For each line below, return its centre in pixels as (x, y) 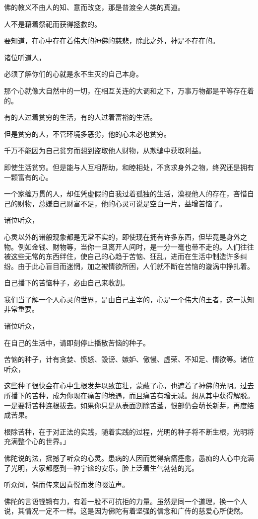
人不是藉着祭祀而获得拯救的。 (53, 24)
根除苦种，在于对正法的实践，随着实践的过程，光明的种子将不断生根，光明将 (129, 431)
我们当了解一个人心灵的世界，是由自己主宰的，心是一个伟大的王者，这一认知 (129, 299)
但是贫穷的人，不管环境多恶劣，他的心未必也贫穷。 (87, 133)
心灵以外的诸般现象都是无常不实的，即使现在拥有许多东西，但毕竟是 (115, 236)
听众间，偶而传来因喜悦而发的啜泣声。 (66, 484)
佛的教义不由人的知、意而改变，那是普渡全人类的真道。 (94, 7)
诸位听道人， (25, 57)
